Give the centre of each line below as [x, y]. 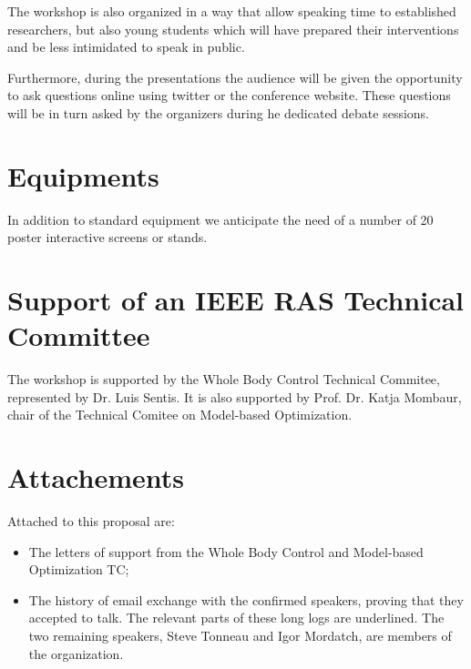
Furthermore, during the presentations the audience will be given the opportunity [235, 77]
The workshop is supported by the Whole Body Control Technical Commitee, [224, 379]
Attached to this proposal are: [91, 521]
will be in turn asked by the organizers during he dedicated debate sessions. [219, 112]
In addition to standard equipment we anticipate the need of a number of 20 [220, 219]
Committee [79, 335]
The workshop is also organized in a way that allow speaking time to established [232, 11]
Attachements [96, 477]
